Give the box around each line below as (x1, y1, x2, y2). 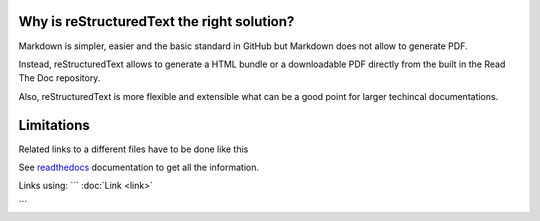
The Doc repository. (18, 72, 101, 84)
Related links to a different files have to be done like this (18, 143, 249, 155)
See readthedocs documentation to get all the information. (18, 161, 260, 173)
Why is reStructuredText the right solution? (18, 13, 295, 30)
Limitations (18, 116, 90, 134)
